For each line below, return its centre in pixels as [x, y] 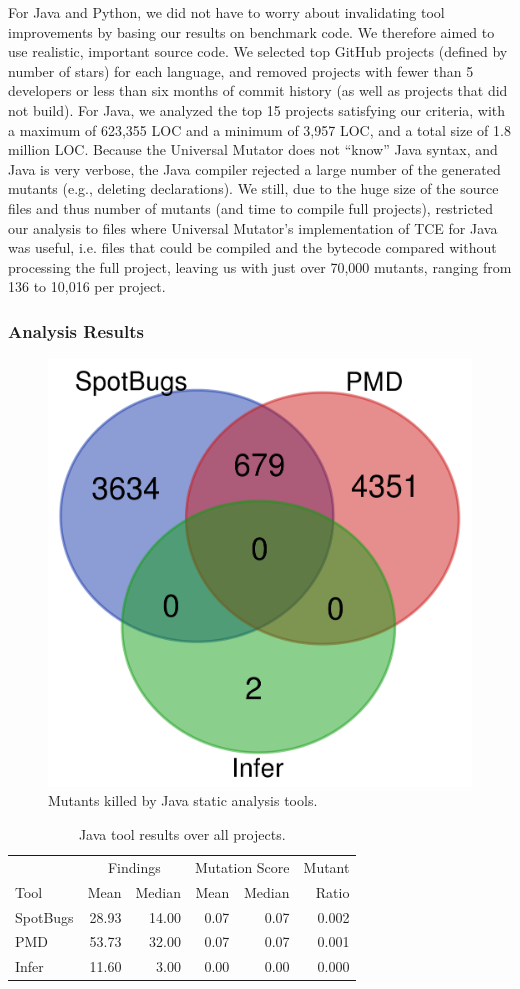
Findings [134, 866]
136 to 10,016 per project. [87, 286]
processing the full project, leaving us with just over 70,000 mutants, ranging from [260, 266]
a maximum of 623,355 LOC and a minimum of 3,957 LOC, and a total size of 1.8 [259, 129]
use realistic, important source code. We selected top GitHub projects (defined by [258, 51]
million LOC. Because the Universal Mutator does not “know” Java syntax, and [253, 149]
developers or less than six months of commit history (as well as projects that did [258, 90]
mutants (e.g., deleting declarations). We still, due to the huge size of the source [253, 188]
